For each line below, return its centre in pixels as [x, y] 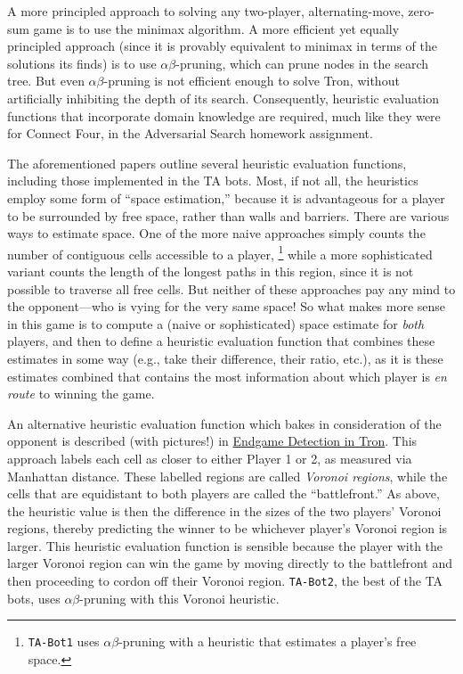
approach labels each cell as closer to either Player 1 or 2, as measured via [210, 458]
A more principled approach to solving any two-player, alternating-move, [206, 11]
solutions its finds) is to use [82, 63]
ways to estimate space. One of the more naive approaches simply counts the [216, 233]
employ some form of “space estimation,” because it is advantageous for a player [226, 197]
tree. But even [46, 81]
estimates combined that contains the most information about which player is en [227, 376]
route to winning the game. [81, 394]
